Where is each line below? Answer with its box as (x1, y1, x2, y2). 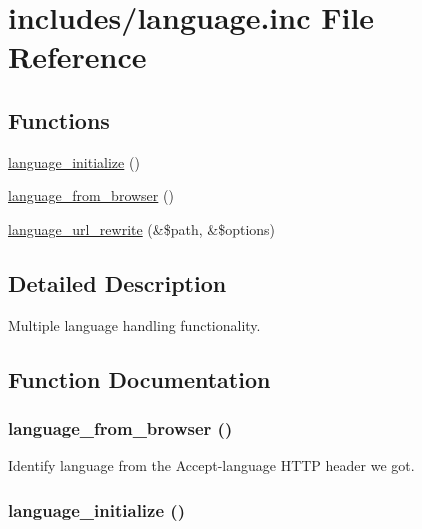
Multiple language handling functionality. (8, 314, 261, 335)
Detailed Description (8, 267, 227, 298)
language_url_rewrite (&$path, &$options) (8, 218, 276, 239)
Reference (8, 36, 147, 77)
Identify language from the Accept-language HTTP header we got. (8, 455, 415, 476)
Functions (8, 104, 110, 135)
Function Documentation (8, 363, 271, 394)
